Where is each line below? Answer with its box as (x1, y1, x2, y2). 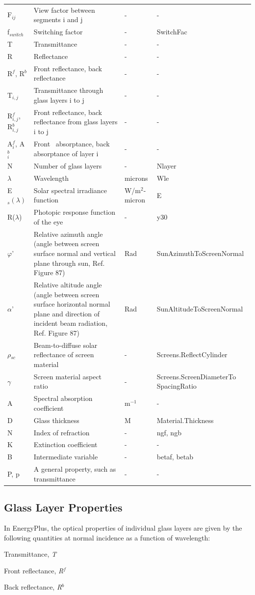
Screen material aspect (33, 371, 102, 381)
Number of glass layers (33, 161, 102, 171)
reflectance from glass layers (33, 116, 118, 127)
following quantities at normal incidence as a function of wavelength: (4, 532, 210, 542)
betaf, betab (156, 452, 194, 462)
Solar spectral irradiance (33, 185, 107, 195)
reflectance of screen (33, 349, 94, 360)
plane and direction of (33, 308, 100, 318)
